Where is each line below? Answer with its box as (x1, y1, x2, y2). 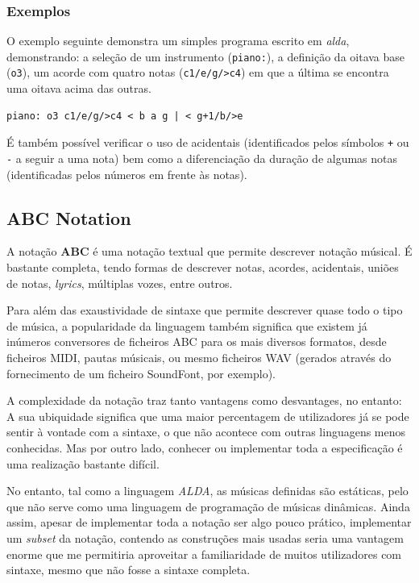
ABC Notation (6, 205, 131, 230)
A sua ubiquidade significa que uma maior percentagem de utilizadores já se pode (6, 407, 409, 424)
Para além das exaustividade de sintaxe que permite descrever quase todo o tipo (6, 302, 403, 319)
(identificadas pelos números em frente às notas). (6, 165, 247, 182)
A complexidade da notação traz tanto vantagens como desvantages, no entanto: (6, 392, 402, 409)
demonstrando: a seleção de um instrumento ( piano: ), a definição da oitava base (6, 48, 405, 65)
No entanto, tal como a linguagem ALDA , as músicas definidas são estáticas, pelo (6, 482, 409, 499)
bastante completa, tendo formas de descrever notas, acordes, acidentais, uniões (6, 259, 399, 276)
